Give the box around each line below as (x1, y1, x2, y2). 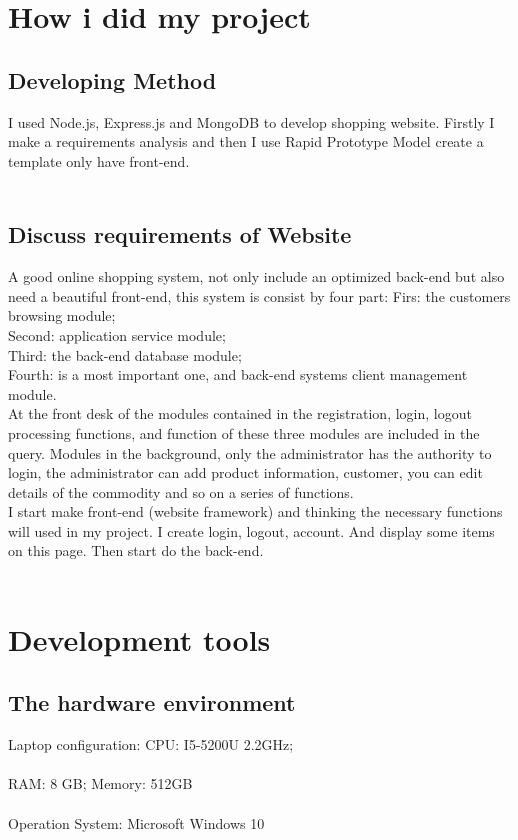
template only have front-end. (8, 150, 190, 171)
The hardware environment (8, 687, 296, 718)
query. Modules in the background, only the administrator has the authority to (8, 442, 492, 463)
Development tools (8, 618, 271, 659)
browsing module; (8, 305, 116, 326)
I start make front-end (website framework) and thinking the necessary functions (8, 501, 503, 522)
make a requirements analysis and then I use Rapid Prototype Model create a (8, 131, 484, 152)
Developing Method (8, 64, 217, 95)
